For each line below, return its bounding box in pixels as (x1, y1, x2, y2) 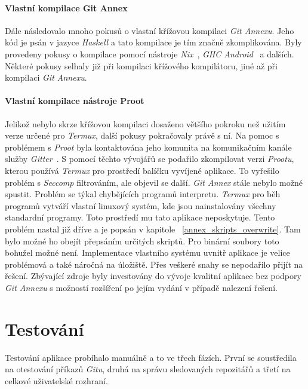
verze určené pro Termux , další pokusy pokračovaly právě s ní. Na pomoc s (5, 129, 279, 142)
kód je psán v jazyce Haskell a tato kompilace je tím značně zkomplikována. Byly (5, 36, 302, 48)
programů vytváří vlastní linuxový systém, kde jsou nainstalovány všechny (5, 199, 276, 212)
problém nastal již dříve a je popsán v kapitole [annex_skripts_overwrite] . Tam (5, 222, 301, 235)
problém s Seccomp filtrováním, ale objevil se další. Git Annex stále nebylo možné (5, 176, 303, 188)
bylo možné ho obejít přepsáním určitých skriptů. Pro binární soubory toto (5, 234, 279, 247)
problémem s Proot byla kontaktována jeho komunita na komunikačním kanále (5, 140, 292, 153)
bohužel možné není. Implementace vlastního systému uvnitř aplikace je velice (5, 246, 290, 259)
